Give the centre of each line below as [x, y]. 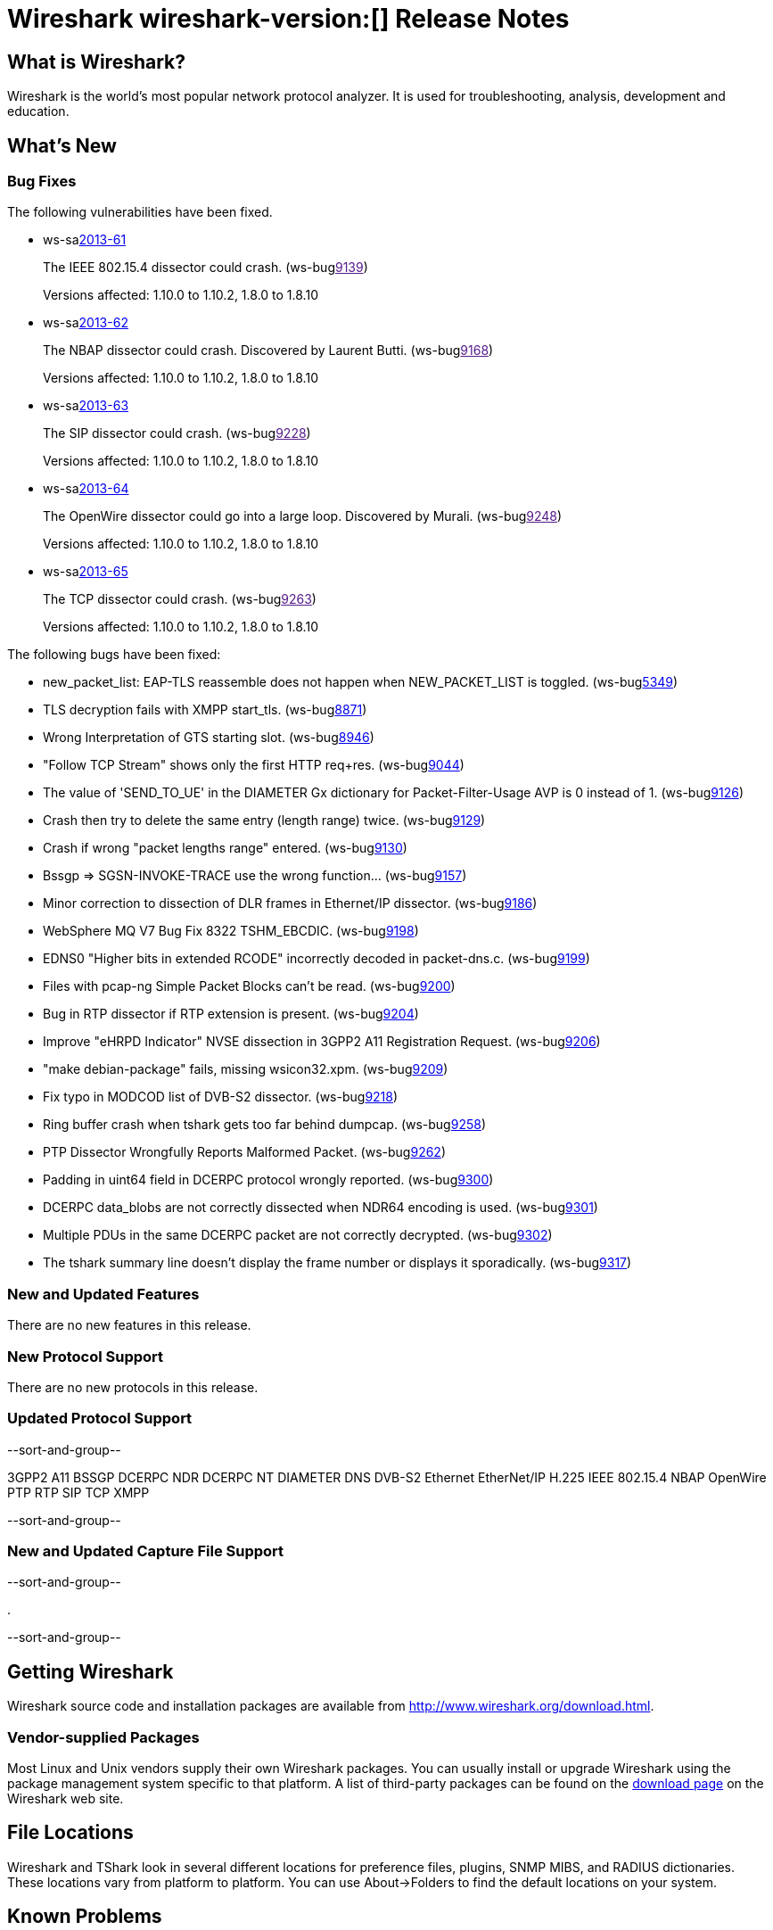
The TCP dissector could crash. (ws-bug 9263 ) [180, 599]
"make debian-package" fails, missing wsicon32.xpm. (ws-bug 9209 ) [246, 1069]
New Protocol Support [86, 1356]
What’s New [62, 145]
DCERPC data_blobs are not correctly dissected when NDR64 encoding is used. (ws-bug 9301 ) [321, 1208]
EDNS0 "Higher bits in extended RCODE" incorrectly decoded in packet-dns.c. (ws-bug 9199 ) [317, 959]
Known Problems [85, 1917]
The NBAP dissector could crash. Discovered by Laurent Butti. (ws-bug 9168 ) [268, 351]
